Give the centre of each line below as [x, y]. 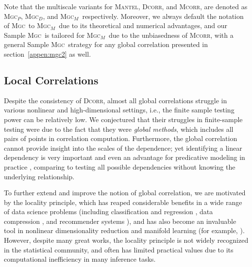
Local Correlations [51, 80]
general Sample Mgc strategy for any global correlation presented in [106, 44]
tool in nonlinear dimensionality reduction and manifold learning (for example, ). [124, 230]
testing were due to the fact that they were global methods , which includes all [119, 129]
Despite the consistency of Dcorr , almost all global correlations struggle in [116, 100]
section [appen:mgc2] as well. [48, 54]
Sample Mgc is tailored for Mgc [52, 35]
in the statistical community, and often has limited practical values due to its [119, 249]
